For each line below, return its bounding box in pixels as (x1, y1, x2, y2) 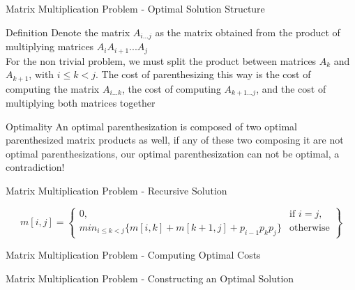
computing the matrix (6, 81, 100, 96)
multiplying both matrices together (6, 96, 156, 109)
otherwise (289, 222, 330, 233)
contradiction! (6, 160, 65, 174)
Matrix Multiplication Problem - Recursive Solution (6, 183, 227, 197)
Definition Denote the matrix (6, 24, 130, 39)
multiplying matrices (6, 39, 94, 54)
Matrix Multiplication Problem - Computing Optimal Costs (6, 247, 261, 261)
